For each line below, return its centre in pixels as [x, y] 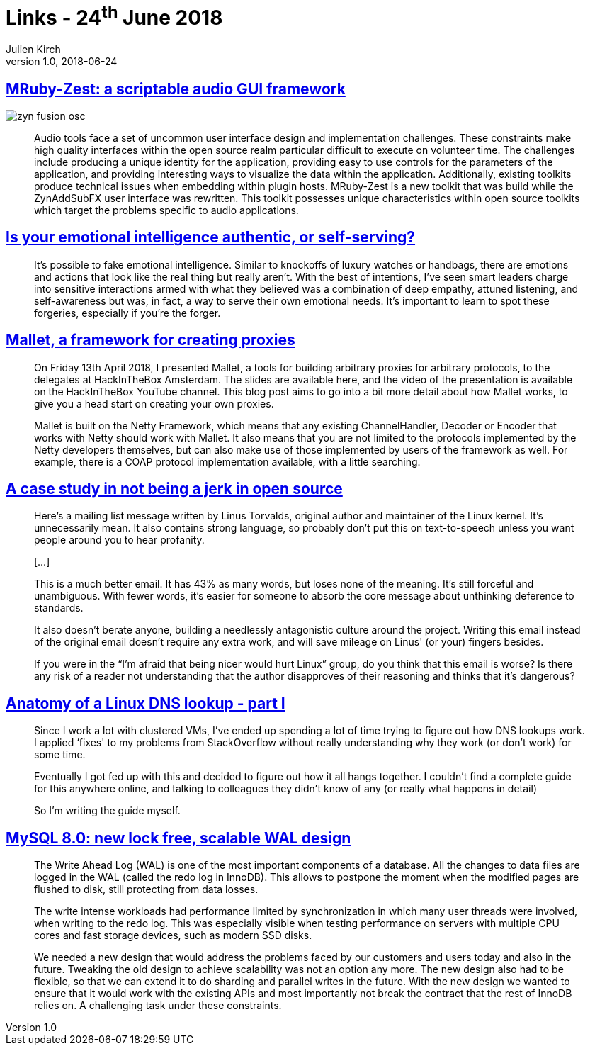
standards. [59, 608]
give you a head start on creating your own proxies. [154, 403]
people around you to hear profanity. [119, 540]
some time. [60, 755]
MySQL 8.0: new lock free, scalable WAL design [178, 838]
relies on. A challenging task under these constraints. [158, 1006]
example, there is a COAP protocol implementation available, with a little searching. [227, 461]
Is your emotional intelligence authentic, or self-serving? [211, 237]
